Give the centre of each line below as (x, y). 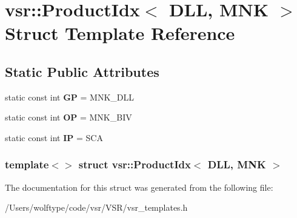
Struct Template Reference (120, 33)
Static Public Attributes (82, 71)
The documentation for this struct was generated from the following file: (139, 187)
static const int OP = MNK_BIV (68, 117)
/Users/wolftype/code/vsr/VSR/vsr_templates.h (96, 207)
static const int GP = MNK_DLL (70, 97)
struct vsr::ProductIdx (135, 164)
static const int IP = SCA (54, 137)
